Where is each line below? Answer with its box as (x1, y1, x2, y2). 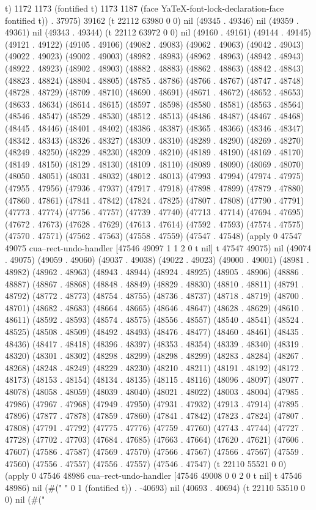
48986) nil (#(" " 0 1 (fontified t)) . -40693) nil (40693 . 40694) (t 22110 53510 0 (5, 481, 306, 493)
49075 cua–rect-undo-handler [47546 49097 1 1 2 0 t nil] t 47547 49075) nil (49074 (5, 241, 311, 254)
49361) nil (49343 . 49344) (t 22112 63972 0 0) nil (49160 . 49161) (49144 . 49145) (5, 26, 311, 39)
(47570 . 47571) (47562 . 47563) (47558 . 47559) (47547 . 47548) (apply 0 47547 (5, 229, 302, 242)
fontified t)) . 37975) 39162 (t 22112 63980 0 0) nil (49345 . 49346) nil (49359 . (5, 13, 299, 26)
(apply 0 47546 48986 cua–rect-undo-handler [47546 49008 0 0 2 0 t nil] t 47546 (5, 469, 302, 482)
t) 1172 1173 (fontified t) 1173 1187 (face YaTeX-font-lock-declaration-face (5, 2, 284, 14)
